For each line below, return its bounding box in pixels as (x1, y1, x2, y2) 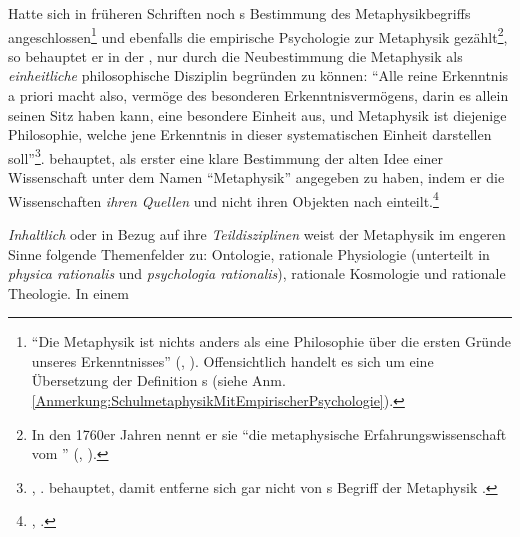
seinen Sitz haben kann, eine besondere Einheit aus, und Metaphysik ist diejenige (8, 104, 507, 125)
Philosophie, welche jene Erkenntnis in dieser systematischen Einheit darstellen (8, 124, 492, 145)
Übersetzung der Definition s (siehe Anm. (31, 370, 286, 391)
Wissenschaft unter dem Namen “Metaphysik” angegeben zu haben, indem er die (8, 167, 505, 188)
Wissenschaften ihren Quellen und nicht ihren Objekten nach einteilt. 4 (8, 187, 439, 211)
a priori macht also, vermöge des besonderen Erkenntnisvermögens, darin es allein (8, 85, 509, 106)
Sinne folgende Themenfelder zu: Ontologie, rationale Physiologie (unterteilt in (8, 243, 490, 264)
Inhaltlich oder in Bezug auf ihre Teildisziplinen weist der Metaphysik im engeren (8, 223, 506, 244)
